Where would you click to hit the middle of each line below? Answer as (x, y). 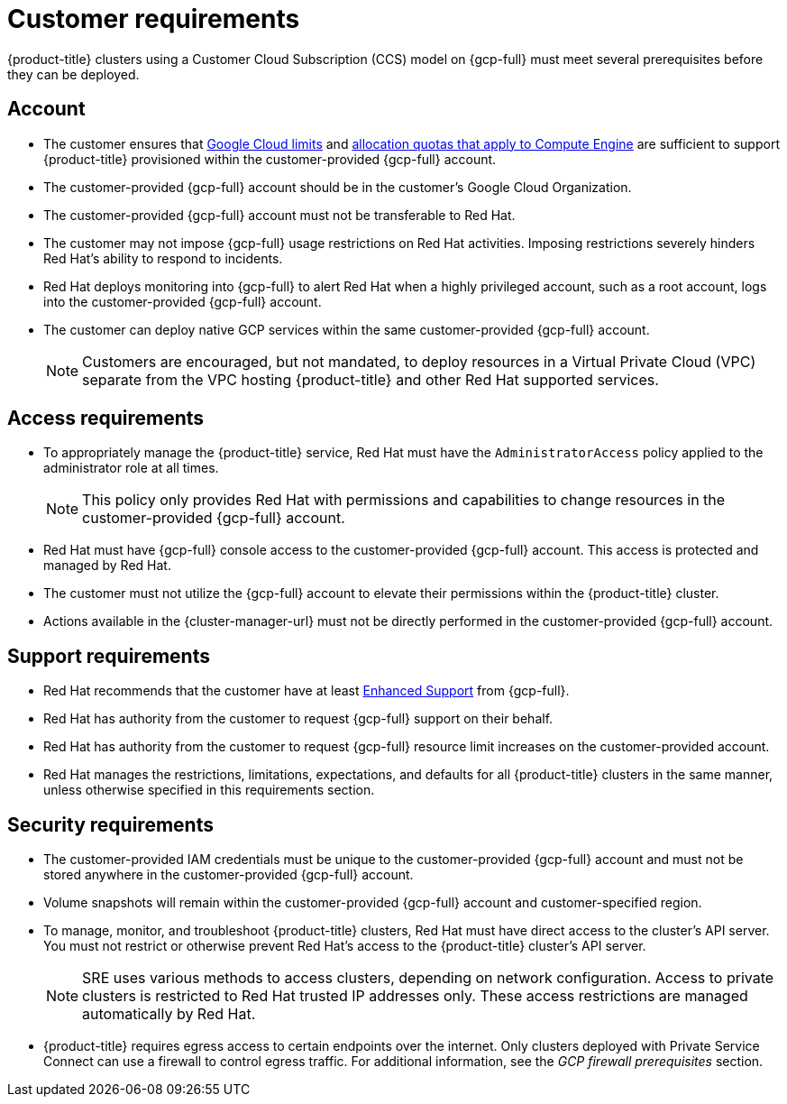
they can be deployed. (73, 74)
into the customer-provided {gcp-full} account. (183, 301)
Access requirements (106, 419)
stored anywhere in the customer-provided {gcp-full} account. (229, 875)
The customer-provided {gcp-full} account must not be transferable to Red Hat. (279, 215)
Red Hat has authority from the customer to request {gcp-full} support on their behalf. (298, 719)
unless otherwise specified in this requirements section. (209, 790)
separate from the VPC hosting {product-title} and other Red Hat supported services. (371, 379)
